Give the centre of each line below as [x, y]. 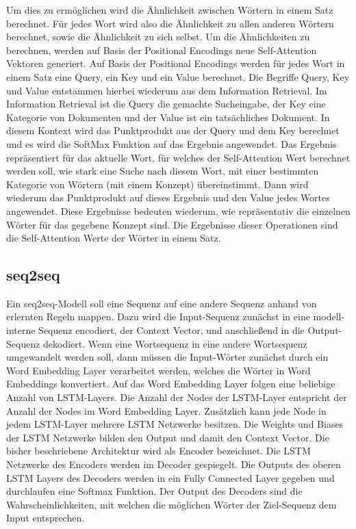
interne [21, 330]
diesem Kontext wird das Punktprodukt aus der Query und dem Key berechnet [173, 130]
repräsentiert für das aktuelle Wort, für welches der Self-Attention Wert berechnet [178, 157]
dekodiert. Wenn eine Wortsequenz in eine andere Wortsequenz [175, 343]
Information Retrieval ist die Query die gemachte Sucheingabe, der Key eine [166, 104]
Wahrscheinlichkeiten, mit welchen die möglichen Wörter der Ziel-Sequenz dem [171, 504]
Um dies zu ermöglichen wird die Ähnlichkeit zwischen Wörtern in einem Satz [170, 10]
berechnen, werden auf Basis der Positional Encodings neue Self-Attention [162, 50]
